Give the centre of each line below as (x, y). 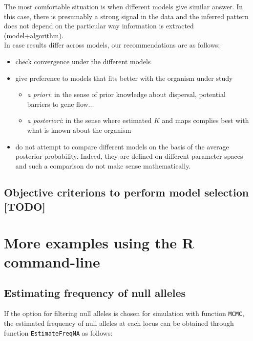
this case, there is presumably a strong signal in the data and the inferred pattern (126, 16)
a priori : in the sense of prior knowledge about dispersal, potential (126, 94)
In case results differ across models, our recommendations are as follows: (112, 45)
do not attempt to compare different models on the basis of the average (122, 146)
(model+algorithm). (34, 35)
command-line (52, 261)
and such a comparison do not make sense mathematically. (103, 165)
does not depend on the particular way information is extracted (99, 26)
